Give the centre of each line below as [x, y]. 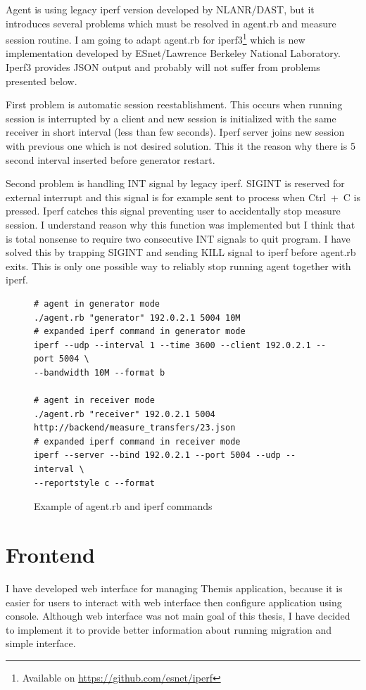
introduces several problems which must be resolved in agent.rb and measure [171, 23]
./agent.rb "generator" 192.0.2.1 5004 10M [137, 318]
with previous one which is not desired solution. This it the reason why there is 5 [181, 146]
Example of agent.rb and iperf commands [123, 506]
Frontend [51, 555]
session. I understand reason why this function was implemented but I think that [181, 224]
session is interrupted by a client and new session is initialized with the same [171, 118]
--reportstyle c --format [94, 483]
